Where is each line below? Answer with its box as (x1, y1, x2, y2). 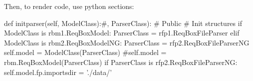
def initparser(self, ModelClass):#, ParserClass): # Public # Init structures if (4, 17, 242, 28)
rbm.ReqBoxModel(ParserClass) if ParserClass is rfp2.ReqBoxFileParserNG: (4, 56, 238, 67)
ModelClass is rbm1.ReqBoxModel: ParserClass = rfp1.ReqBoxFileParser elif (4, 27, 240, 38)
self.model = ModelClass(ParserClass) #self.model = (4, 47, 167, 57)
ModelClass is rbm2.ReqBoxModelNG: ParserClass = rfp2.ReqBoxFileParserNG (4, 37, 250, 47)
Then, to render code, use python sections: (4, 1, 134, 11)
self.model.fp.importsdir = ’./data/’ (4, 66, 112, 77)
